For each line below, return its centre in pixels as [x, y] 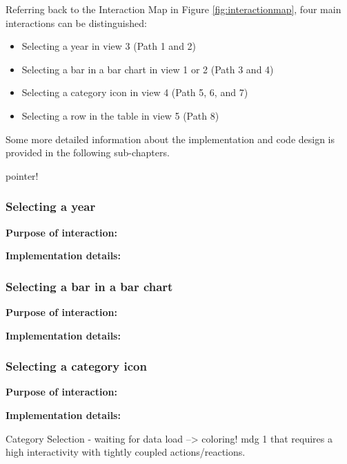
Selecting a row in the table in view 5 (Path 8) [120, 115]
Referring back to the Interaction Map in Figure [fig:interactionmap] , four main [173, 9]
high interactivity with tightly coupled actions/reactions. [126, 452]
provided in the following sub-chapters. [88, 152]
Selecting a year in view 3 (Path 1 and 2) [109, 46]
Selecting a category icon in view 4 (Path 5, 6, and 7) [135, 92]
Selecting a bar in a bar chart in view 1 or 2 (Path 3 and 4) [148, 69]
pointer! [22, 175]
